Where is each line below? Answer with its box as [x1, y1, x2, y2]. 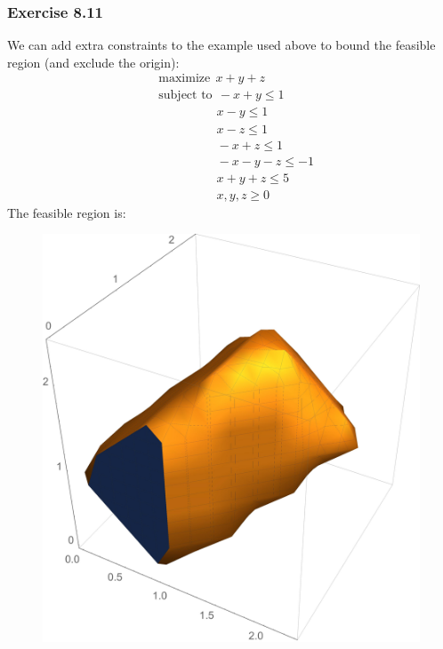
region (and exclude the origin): [7, 52, 180, 71]
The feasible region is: [7, 203, 126, 221]
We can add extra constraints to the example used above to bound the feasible [7, 36, 436, 54]
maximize [158, 72, 211, 85]
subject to [158, 89, 213, 102]
